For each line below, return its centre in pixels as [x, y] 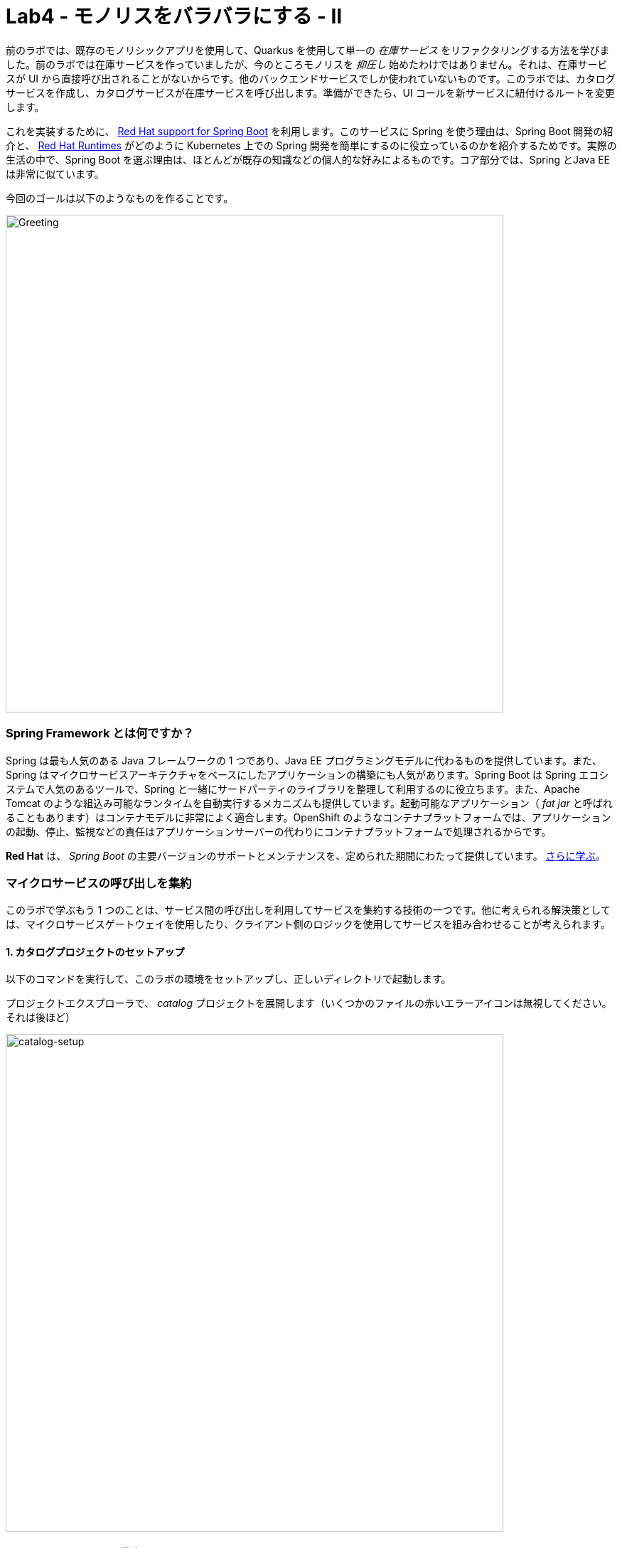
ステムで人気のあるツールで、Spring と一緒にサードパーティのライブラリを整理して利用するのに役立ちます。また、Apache [293, 789]
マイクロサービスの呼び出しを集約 [99, 883]
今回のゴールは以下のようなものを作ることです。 [120, 198]
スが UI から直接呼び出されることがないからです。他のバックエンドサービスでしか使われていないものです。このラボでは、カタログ [311, 78]
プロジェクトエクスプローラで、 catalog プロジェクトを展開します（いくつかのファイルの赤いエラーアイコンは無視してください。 [309, 1003]
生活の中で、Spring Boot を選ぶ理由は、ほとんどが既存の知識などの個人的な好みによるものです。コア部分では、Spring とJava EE [308, 159]
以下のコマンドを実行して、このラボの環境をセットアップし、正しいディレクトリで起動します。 [229, 979]
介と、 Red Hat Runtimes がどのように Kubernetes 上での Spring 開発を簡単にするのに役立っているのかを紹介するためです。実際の [311, 145]
